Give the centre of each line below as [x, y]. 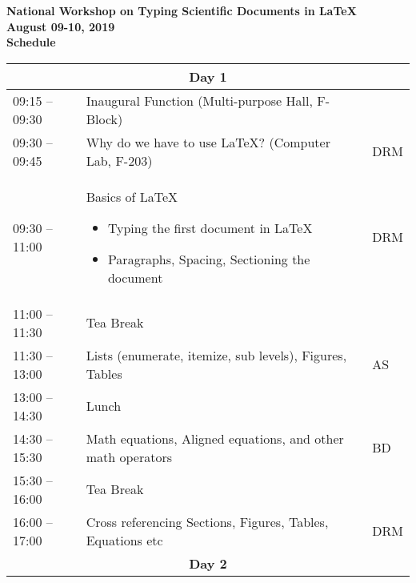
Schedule [31, 42]
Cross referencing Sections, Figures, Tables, [207, 521]
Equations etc [124, 540]
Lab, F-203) [119, 160]
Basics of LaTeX [132, 196]
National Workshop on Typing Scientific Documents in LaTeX [182, 10]
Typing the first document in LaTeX [210, 227]
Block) [104, 119]
